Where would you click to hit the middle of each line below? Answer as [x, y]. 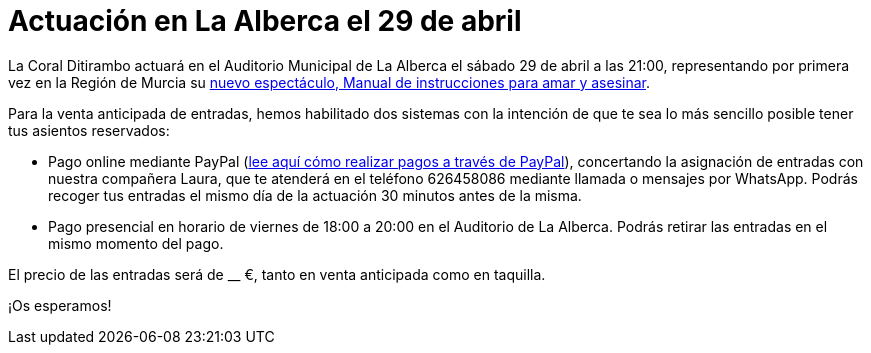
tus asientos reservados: [89, 130]
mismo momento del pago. [136, 243]
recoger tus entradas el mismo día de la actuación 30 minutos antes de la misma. [315, 195]
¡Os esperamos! [60, 305]
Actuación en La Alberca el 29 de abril [265, 21]
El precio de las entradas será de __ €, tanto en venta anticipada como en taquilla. [277, 274]
